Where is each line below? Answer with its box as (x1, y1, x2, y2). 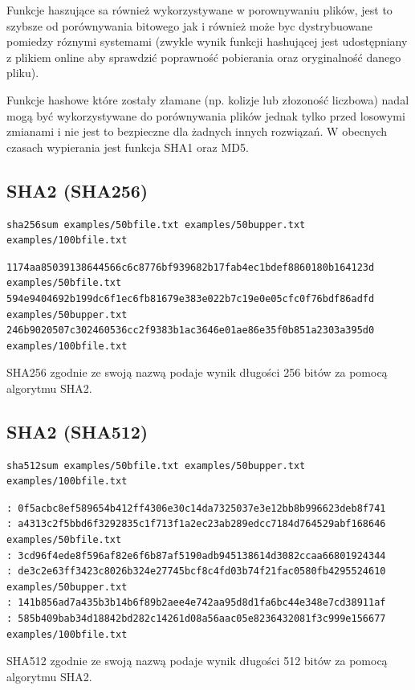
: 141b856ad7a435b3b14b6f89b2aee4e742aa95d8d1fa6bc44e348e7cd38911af (6, 597, 386, 609)
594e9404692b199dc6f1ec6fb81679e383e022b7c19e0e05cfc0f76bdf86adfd (6, 292, 375, 304)
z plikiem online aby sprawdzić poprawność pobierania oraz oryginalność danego (6, 48, 401, 65)
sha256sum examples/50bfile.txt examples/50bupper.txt (6, 218, 306, 231)
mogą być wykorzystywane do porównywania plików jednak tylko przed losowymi (6, 107, 405, 124)
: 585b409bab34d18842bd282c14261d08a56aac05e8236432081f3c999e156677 (6, 613, 386, 625)
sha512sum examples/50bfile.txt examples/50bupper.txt (6, 459, 306, 472)
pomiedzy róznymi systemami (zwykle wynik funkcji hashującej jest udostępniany (6, 33, 408, 50)
